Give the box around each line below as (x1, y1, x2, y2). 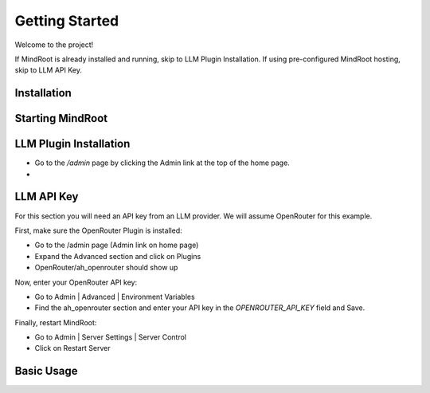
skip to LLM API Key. (14, 65, 83, 75)
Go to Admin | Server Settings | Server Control (34, 332, 187, 342)
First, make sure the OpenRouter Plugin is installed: (14, 226, 182, 235)
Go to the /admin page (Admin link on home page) (34, 240, 199, 250)
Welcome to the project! (14, 40, 94, 49)
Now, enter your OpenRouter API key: (14, 277, 138, 287)
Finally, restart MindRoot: (14, 317, 97, 327)
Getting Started (14, 12, 119, 29)
